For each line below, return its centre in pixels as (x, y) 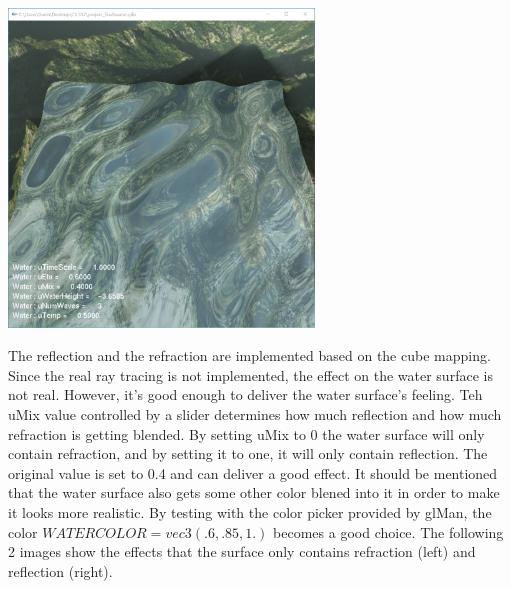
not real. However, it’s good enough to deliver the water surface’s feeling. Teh (245, 394)
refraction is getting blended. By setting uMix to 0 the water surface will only (246, 433)
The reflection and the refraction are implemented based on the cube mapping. (249, 355)
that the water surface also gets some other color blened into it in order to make (254, 492)
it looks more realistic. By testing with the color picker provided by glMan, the (250, 512)
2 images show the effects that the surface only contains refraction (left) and (242, 551)
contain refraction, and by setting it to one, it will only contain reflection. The (248, 453)
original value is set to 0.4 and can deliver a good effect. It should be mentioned (253, 472)
